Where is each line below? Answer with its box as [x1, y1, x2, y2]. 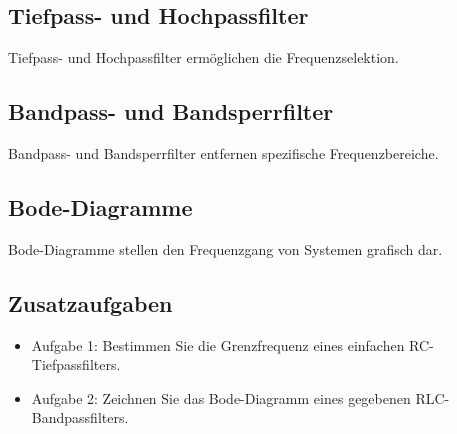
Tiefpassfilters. [31, 354, 121, 375]
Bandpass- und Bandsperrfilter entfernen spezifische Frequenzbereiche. [8, 143, 439, 163]
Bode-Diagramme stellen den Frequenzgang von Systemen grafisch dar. [8, 238, 443, 259]
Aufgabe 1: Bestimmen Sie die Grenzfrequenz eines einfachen [31, 334, 405, 355]
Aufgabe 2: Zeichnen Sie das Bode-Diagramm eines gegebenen [31, 387, 411, 408]
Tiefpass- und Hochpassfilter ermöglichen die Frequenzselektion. [8, 47, 399, 68]
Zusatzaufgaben [8, 287, 173, 318]
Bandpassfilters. [31, 407, 129, 428]
